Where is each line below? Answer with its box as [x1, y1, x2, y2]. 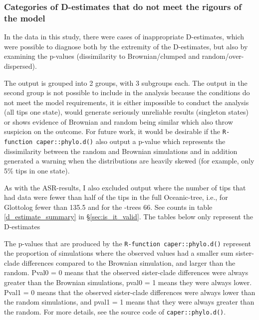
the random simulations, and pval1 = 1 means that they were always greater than [4, 297, 255, 307]
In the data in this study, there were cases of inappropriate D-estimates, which [4, 31, 245, 42]
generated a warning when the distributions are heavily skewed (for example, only [4, 156, 255, 166]
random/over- [202, 51, 244, 61]
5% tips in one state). [4, 165, 70, 175]
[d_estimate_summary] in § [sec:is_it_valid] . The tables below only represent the [4, 211, 253, 222]
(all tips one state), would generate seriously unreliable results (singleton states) [4, 107, 249, 117]
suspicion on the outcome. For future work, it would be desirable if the [4, 126, 221, 137]
